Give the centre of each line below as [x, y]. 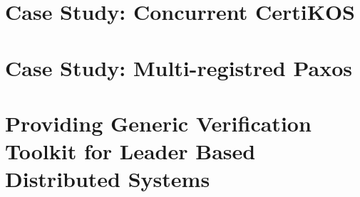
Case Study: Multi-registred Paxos [179, 67]
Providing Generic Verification [158, 123]
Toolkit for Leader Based [130, 151]
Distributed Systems [108, 179]
